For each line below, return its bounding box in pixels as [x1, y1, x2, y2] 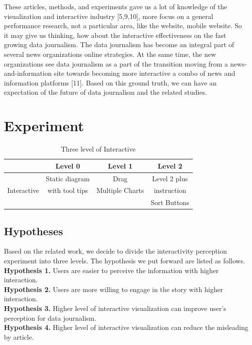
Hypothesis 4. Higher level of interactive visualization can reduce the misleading [4, 322, 249, 332]
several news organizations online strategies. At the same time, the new [4, 49, 216, 59]
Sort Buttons [151, 197, 189, 207]
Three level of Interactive [61, 144, 136, 154]
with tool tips [48, 185, 88, 195]
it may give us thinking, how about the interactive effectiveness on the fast [4, 30, 226, 40]
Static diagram [46, 173, 90, 183]
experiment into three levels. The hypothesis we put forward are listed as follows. [4, 256, 245, 266]
